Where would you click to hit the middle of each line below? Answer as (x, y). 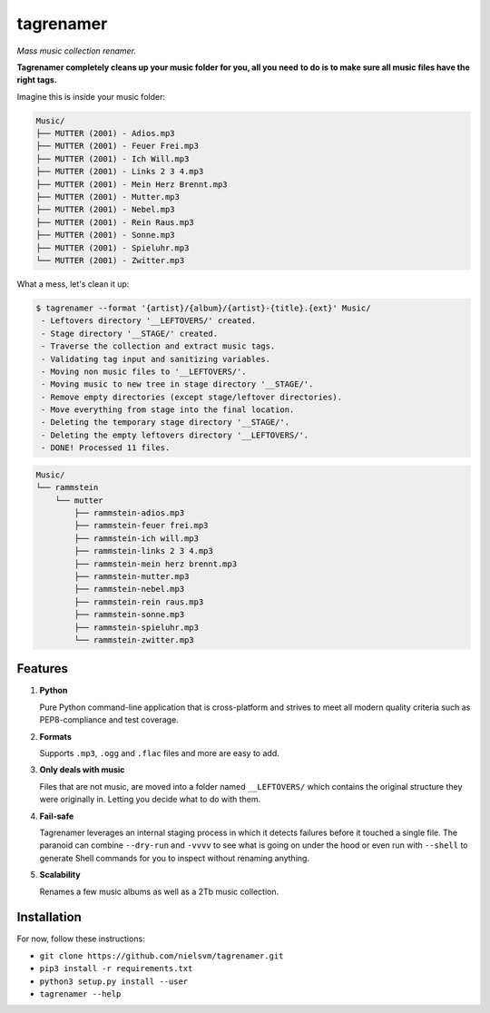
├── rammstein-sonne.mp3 (129, 615)
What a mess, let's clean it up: (73, 284)
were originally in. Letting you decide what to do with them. (150, 800)
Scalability (60, 875)
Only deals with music (82, 770)
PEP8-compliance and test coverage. (109, 720)
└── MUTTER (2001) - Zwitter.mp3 (110, 260)
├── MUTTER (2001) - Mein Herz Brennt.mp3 (132, 184)
